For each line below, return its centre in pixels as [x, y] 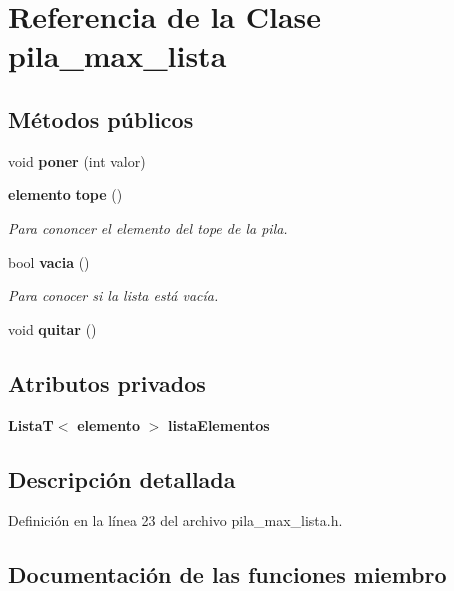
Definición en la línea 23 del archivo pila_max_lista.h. [175, 520]
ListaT [31, 424]
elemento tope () [65, 194]
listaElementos [218, 424]
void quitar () [52, 328]
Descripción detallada [122, 478]
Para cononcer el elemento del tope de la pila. [148, 227]
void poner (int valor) [77, 160]
